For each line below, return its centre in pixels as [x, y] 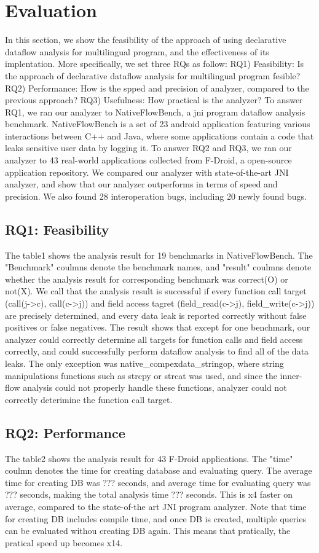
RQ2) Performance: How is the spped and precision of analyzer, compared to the [157, 88]
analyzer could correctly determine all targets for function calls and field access [154, 339]
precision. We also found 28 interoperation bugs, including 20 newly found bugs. [156, 196]
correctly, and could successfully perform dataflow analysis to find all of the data [157, 351]
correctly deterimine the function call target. [89, 399]
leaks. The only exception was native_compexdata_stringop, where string [144, 363]
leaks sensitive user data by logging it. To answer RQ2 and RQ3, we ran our [148, 148]
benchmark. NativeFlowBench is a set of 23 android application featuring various [158, 124]
